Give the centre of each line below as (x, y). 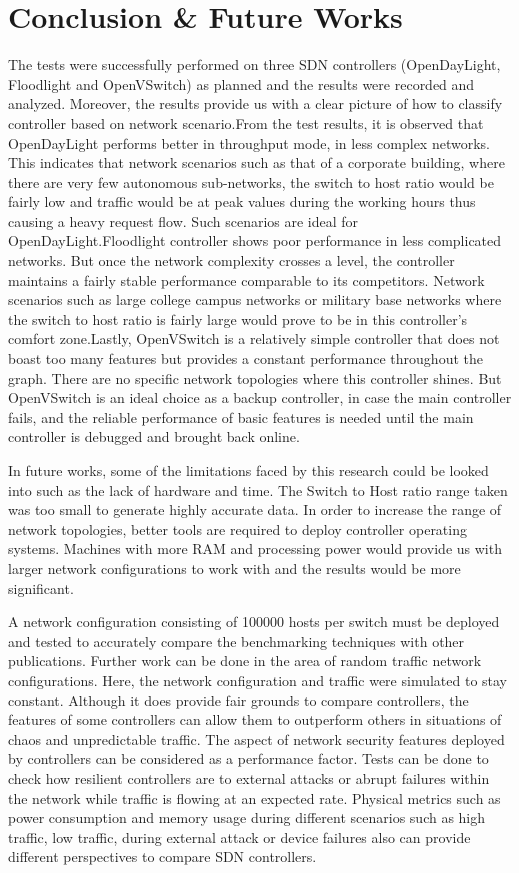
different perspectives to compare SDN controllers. (162, 856)
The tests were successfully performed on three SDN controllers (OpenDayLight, (254, 64)
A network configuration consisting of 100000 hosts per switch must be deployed (254, 621)
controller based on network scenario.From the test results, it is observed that (246, 122)
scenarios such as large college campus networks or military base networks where (255, 299)
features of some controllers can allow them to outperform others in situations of (255, 719)
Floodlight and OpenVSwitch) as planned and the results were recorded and (241, 83)
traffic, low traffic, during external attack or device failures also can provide (239, 836)
